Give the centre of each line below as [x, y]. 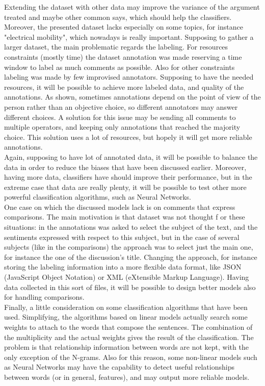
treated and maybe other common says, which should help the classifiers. [118, 17]
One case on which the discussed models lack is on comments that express [120, 207]
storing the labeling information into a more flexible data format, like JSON [123, 267]
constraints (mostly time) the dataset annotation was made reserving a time [123, 56]
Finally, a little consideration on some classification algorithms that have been [126, 307]
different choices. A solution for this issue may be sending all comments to [120, 117]
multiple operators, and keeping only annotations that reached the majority [122, 127]
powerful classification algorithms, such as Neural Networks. [98, 197]
